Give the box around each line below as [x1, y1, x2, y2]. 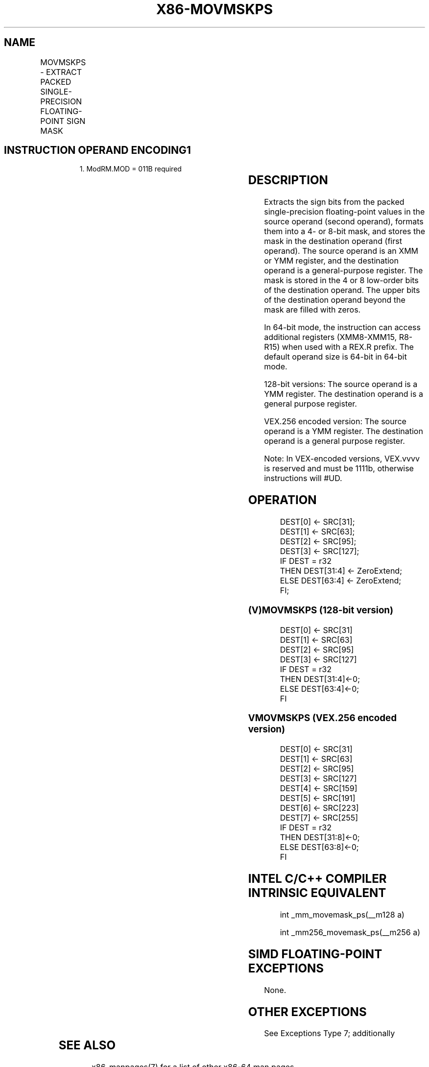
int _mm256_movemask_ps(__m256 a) [280, 927, 421, 937]
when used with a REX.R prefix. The [282, 342, 414, 352]
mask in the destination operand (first [264, 236, 402, 246]
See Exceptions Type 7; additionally [264, 1028, 395, 1039]
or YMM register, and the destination [264, 256, 399, 266]
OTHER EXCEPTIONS [248, 1004, 367, 1019]
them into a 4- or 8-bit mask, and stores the [264, 226, 425, 237]
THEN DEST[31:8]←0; [280, 832, 360, 843]
